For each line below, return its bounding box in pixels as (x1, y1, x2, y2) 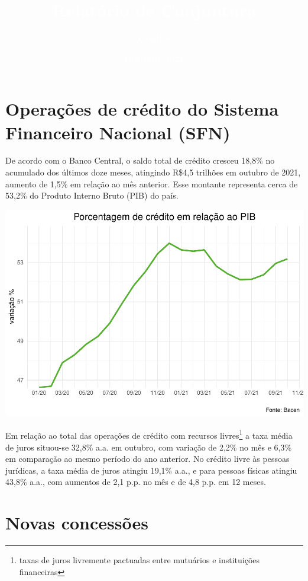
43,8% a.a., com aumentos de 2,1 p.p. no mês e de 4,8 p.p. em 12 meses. (5, 475, 266, 488)
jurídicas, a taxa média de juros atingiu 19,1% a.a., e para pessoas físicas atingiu (5, 464, 297, 476)
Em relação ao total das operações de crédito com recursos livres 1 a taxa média (5, 427, 293, 441)
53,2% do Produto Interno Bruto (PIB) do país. (5, 189, 179, 202)
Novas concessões (5, 510, 148, 535)
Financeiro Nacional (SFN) (5, 120, 231, 144)
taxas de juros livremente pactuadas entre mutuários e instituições (19, 554, 260, 566)
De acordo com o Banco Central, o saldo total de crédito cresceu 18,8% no (5, 154, 275, 167)
